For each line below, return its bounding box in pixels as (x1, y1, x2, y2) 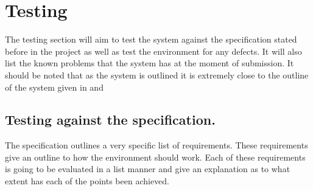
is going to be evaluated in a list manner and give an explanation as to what (5, 162, 290, 175)
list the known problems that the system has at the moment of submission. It (5, 57, 294, 69)
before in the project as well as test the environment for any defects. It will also (5, 44, 302, 57)
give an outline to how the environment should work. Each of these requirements (5, 150, 306, 163)
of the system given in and (5, 80, 104, 93)
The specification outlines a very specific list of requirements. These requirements (5, 139, 308, 151)
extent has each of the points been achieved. (5, 175, 170, 187)
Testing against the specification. (5, 110, 216, 129)
